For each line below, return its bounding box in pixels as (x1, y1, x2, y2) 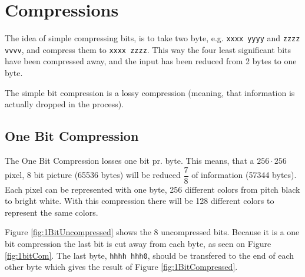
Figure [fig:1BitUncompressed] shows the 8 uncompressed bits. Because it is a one (5, 226, 300, 238)
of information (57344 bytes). (191, 169, 297, 181)
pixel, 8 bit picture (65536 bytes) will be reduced (5, 169, 181, 181)
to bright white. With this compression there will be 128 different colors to (5, 194, 274, 207)
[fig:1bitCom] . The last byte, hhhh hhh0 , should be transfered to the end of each (5, 249, 294, 261)
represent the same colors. (5, 206, 98, 218)
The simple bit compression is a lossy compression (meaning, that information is (5, 86, 295, 98)
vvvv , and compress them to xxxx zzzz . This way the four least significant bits (5, 43, 291, 55)
